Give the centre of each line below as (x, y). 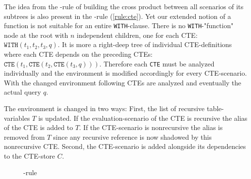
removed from (25, 137)
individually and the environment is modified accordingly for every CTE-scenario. (125, 73)
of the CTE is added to (39, 127)
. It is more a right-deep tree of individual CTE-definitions (145, 44)
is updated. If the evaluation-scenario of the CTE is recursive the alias (143, 118)
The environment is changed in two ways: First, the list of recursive (104, 108)
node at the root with (36, 35)
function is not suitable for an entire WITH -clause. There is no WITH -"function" (119, 25)
